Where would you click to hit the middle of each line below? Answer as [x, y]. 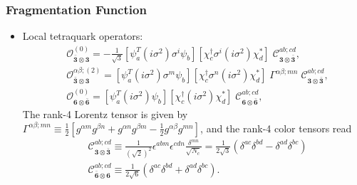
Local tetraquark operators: [83, 36]
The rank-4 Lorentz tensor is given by [105, 114]
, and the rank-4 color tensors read [276, 128]
